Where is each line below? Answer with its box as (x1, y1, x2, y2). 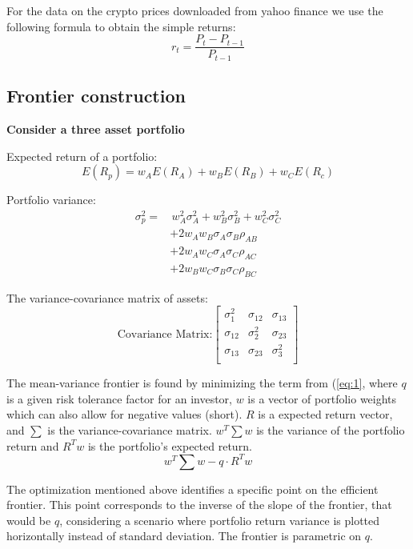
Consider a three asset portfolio (6, 120, 185, 137)
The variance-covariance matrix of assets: (6, 289, 208, 306)
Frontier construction (6, 83, 186, 108)
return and (6, 437, 59, 454)
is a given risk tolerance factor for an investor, (6, 390, 232, 407)
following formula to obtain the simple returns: (6, 18, 236, 34)
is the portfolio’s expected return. (87, 437, 252, 454)
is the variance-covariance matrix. (47, 421, 212, 438)
